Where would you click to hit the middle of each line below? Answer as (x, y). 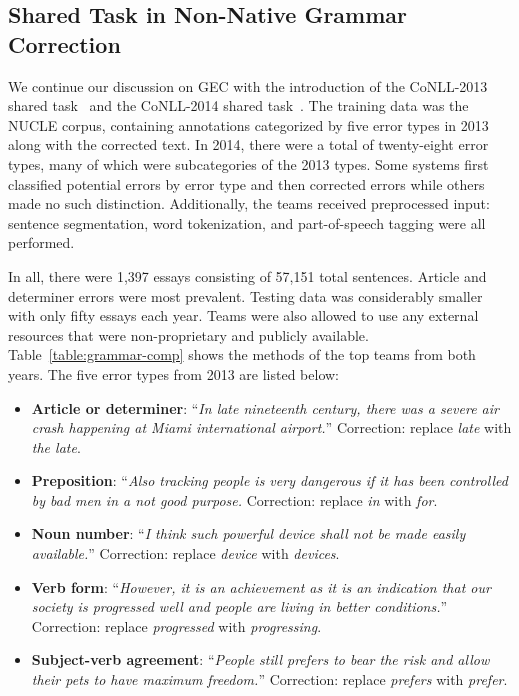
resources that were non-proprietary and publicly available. (188, 334)
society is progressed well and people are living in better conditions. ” (239, 606)
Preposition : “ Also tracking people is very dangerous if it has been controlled (269, 480)
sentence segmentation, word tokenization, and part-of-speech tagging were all (247, 222)
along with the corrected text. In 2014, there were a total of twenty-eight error (248, 144)
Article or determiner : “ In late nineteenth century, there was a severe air (265, 407)
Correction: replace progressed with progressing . (176, 625)
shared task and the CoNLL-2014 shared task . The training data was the (238, 105)
